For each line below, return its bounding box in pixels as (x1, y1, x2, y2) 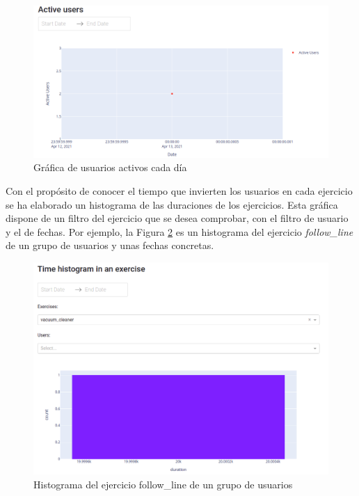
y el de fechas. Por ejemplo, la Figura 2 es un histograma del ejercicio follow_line (6, 224, 353, 239)
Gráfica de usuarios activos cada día (33, 160, 187, 175)
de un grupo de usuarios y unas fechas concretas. (6, 238, 214, 253)
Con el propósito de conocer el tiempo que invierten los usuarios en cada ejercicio (6, 183, 353, 198)
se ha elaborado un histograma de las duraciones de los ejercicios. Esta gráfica (6, 197, 338, 211)
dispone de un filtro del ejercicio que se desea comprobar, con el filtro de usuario (6, 211, 349, 225)
